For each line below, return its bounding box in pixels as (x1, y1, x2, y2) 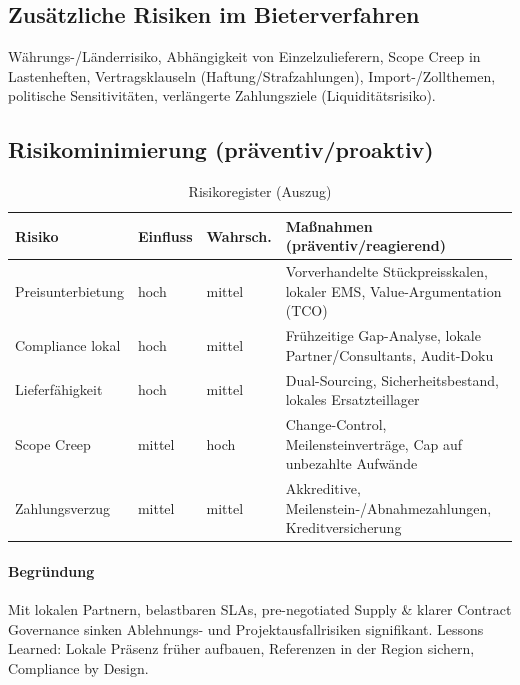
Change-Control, (285, 414, 387, 435)
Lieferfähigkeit (15, 379, 103, 400)
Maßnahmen (285, 215, 373, 236)
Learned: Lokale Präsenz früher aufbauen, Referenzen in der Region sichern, (8, 638, 475, 659)
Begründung (8, 561, 95, 582)
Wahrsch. (206, 225, 272, 246)
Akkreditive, (285, 478, 361, 499)
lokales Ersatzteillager (285, 389, 420, 410)
